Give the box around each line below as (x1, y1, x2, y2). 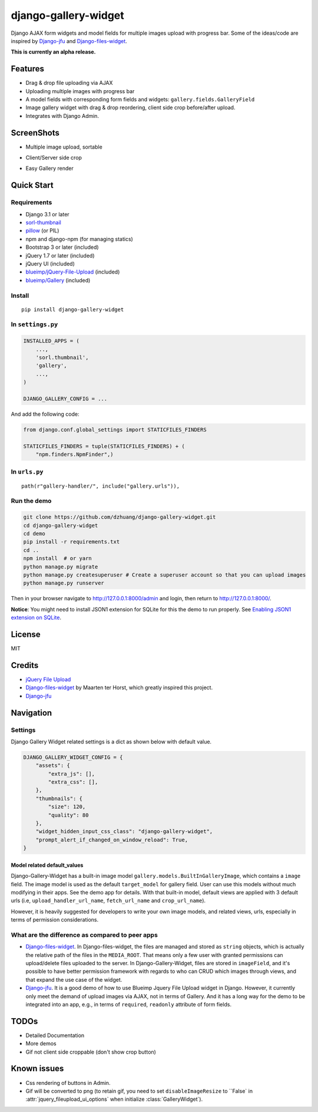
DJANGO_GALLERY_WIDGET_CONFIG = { (23, 754, 123, 761)
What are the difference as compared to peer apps (11, 930, 158, 939)
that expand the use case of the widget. (25, 976, 122, 983)
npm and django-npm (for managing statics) (25, 235, 134, 242)
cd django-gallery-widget (23, 522, 98, 529)
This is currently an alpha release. (11, 48, 96, 55)
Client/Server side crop (25, 154, 82, 162)
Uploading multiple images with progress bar (25, 87, 135, 94)
